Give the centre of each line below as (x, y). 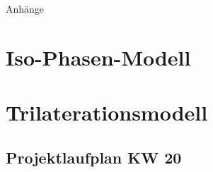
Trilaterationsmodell (107, 112)
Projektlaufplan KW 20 (94, 157)
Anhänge (25, 8)
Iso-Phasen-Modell (98, 57)
